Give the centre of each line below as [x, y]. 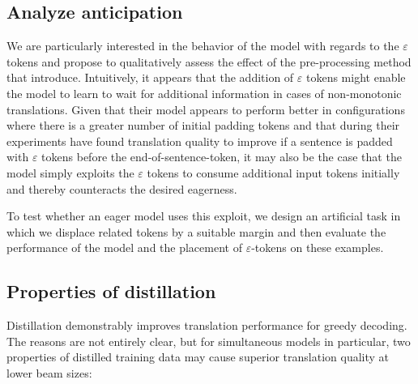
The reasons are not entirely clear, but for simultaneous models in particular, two [209, 341]
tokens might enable [356, 77]
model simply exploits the [70, 172]
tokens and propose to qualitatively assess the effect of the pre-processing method [209, 61]
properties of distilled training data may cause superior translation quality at [198, 357]
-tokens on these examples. [318, 247]
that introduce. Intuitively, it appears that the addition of [150, 77]
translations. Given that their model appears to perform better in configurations [206, 109]
